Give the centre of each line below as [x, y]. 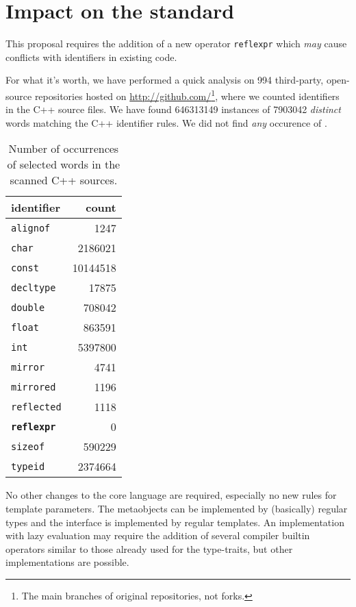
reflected [36, 407]
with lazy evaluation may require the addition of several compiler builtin [158, 535]
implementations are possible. [67, 562]
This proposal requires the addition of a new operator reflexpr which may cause [176, 44]
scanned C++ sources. [64, 180]
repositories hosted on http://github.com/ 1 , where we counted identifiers [187, 95]
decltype [34, 287]
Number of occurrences [64, 149]
